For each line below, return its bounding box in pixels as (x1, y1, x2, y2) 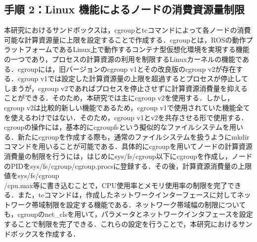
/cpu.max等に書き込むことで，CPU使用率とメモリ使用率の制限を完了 (4, 180, 227, 190)
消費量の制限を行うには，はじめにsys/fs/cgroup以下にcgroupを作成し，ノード (4, 150, 253, 161)
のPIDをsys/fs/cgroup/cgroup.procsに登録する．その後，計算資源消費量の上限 (4, 160, 252, 171)
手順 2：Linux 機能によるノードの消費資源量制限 (4, 1, 245, 17)
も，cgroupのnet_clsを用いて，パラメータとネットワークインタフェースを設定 (4, 209, 253, 219)
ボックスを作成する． (10, 228, 80, 239)
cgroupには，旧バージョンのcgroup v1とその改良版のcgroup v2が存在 (17, 63, 236, 74)
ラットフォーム (4, 44, 52, 54)
